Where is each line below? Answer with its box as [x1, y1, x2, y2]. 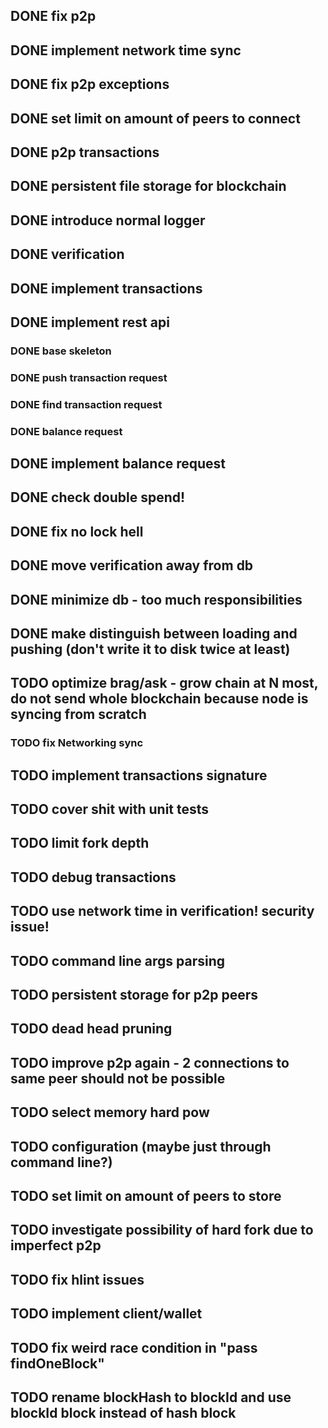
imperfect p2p [10, 1237, 102, 1254]
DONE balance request [10, 424, 123, 438]
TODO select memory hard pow [10, 1104, 210, 1121]
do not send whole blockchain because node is [10, 690, 309, 708]
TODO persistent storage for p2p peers [10, 986, 258, 1003]
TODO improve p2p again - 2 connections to [10, 1054, 290, 1071]
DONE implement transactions [10, 280, 203, 297]
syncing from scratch [10, 706, 147, 723]
